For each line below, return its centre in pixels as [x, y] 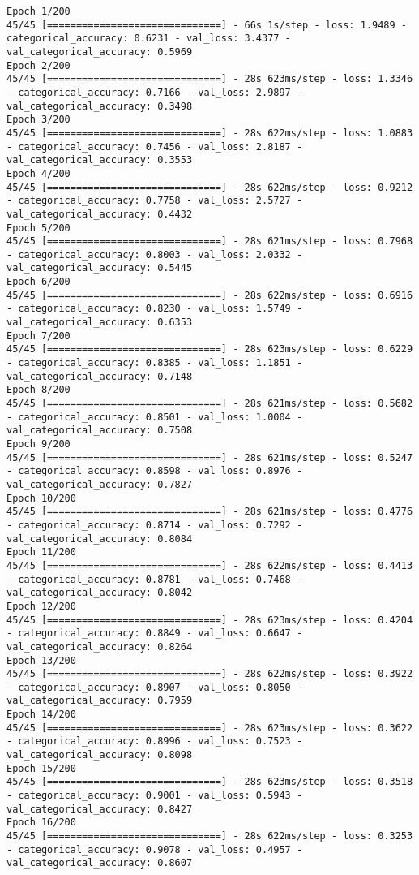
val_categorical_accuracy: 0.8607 [100, 863]
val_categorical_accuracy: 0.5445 [100, 268]
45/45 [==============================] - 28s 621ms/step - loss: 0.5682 [210, 404]
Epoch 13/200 [41, 660]
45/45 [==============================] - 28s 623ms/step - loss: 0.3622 [210, 728]
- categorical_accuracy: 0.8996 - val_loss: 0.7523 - [155, 741]
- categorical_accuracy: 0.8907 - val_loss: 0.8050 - [155, 687]
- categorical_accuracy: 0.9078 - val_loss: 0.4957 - [155, 849]
